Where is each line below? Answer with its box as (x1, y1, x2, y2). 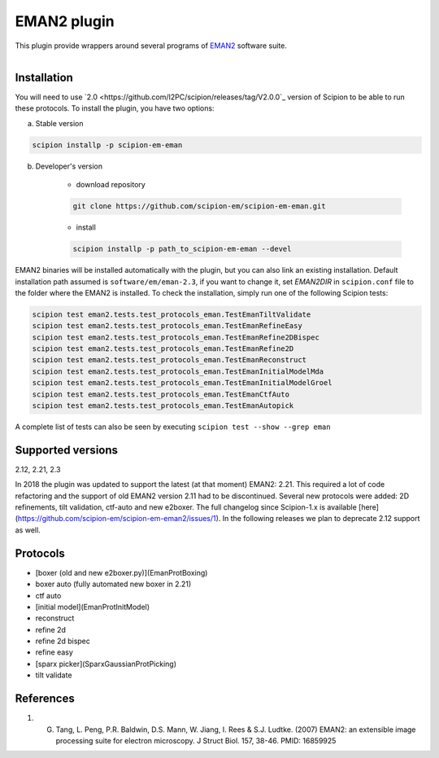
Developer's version (35, 161, 103, 171)
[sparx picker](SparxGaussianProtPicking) (35, 659, 177, 668)
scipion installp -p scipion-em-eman (32, 140, 183, 150)
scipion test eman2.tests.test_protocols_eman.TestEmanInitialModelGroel (32, 379, 333, 388)
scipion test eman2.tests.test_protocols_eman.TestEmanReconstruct (32, 355, 307, 365)
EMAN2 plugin (15, 12, 115, 30)
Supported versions (15, 443, 118, 457)
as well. (15, 525, 41, 535)
